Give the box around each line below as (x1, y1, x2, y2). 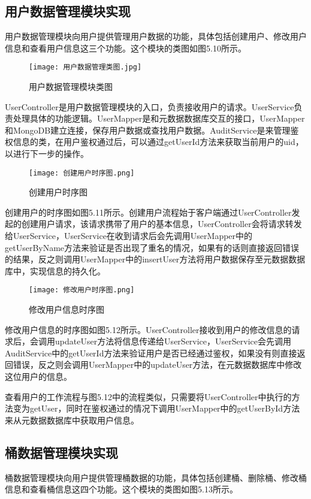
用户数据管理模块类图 (29, 80, 113, 93)
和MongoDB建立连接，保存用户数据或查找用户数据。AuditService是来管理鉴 (5, 123, 299, 136)
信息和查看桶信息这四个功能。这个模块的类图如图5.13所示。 (5, 483, 238, 495)
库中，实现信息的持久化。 (5, 264, 105, 277)
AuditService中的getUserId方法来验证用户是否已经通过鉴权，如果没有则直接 (5, 346, 297, 359)
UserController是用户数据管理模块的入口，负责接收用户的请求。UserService (5, 100, 294, 113)
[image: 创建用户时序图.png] (29, 168, 135, 177)
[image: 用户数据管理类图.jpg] (29, 63, 142, 72)
